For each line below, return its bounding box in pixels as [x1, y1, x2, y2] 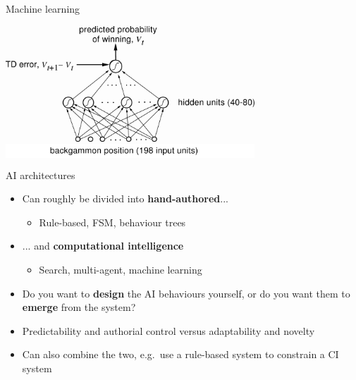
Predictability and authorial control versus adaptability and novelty [22, 323, 315, 338]
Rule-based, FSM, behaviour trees [39, 214, 186, 229]
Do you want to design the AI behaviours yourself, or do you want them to [22, 286, 350, 300]
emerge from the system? [22, 300, 136, 314]
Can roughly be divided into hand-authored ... [22, 191, 228, 206]
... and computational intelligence [22, 238, 184, 253]
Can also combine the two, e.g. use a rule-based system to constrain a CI [22, 347, 339, 362]
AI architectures [6, 167, 75, 182]
